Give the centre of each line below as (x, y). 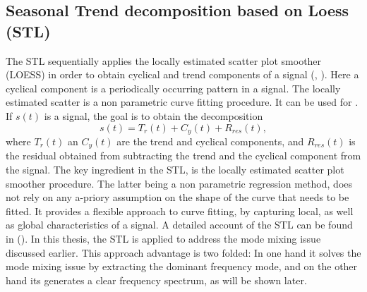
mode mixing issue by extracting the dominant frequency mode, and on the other (182, 266)
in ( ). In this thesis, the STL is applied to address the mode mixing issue (163, 239)
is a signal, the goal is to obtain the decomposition (154, 115)
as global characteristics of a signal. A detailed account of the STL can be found (179, 225)
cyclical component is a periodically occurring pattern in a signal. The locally (173, 88)
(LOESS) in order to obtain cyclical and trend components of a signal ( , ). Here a (182, 74)
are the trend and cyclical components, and (210, 141)
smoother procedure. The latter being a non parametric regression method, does (179, 183)
